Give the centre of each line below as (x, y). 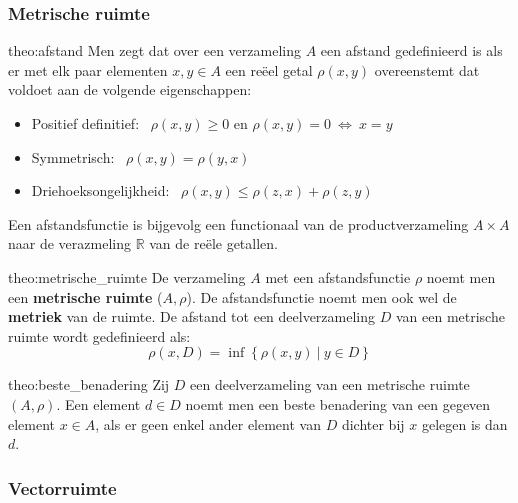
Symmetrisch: (73, 156)
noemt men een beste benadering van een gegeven (338, 403)
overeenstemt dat (427, 69)
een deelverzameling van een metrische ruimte (330, 384)
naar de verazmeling (69, 243)
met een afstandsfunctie (338, 276)
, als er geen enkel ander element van (208, 423)
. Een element (98, 403)
